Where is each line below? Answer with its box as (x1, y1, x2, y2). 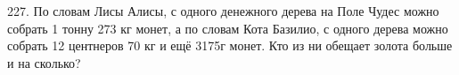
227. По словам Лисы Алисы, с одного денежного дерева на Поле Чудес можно (7, 2, 439, 19)
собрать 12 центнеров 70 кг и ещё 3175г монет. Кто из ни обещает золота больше (7, 36, 453, 55)
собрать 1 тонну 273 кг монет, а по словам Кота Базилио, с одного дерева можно (7, 19, 448, 37)
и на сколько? (7, 53, 81, 71)
